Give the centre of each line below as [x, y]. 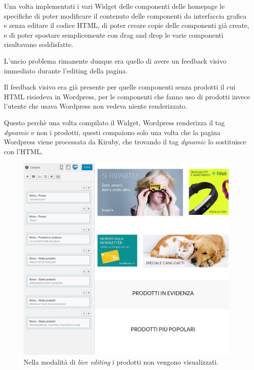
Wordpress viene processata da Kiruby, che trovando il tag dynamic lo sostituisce [125, 142]
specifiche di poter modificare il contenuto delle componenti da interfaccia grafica [125, 15]
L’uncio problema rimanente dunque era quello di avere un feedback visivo [115, 60]
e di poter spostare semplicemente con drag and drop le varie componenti [114, 35]
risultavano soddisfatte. [39, 44]
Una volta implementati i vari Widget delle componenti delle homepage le [114, 6]
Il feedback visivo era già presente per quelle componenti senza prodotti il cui [120, 87]
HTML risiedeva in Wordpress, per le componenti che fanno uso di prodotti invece [127, 96]
